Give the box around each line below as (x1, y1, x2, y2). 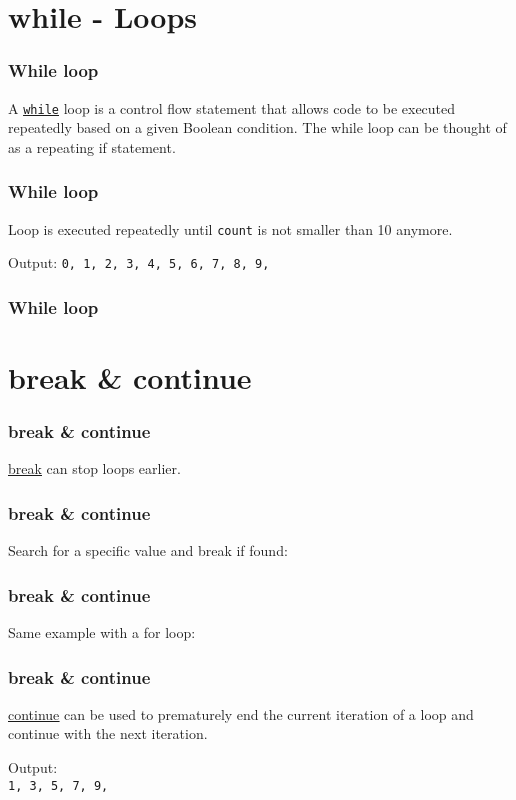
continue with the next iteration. (8, 723, 208, 744)
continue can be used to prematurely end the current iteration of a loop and (8, 703, 474, 724)
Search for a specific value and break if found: (8, 540, 288, 561)
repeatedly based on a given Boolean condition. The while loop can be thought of (8, 117, 507, 138)
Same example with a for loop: (8, 622, 196, 643)
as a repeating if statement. (8, 136, 176, 157)
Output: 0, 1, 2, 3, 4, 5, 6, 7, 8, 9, (8, 252, 270, 273)
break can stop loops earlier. (8, 458, 181, 479)
